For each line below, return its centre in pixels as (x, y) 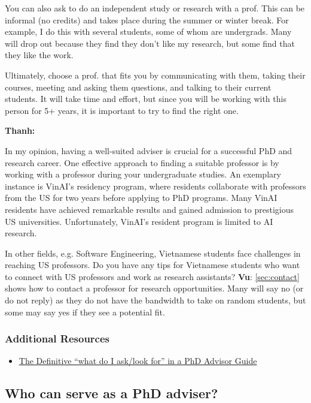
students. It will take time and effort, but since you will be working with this (146, 99)
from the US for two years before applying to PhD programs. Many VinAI (141, 198)
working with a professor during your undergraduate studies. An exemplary (143, 174)
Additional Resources (57, 339)
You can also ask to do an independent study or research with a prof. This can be (155, 8)
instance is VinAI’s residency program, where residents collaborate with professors (155, 186)
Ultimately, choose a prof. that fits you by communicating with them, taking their (155, 75)
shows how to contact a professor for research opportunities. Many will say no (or (154, 288)
